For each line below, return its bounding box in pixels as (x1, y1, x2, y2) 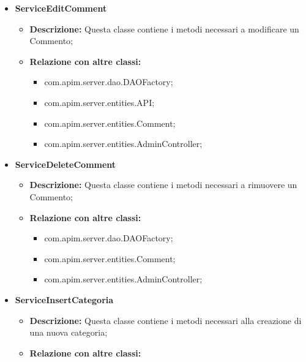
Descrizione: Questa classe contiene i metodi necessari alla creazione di (29, 314, 302, 326)
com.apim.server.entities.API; (44, 96, 155, 108)
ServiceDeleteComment (15, 157, 116, 170)
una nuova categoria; (29, 326, 108, 339)
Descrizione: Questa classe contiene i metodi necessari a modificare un (29, 22, 299, 35)
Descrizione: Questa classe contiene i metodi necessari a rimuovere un (29, 178, 297, 191)
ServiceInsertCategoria (15, 293, 114, 306)
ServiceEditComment (15, 2, 107, 14)
